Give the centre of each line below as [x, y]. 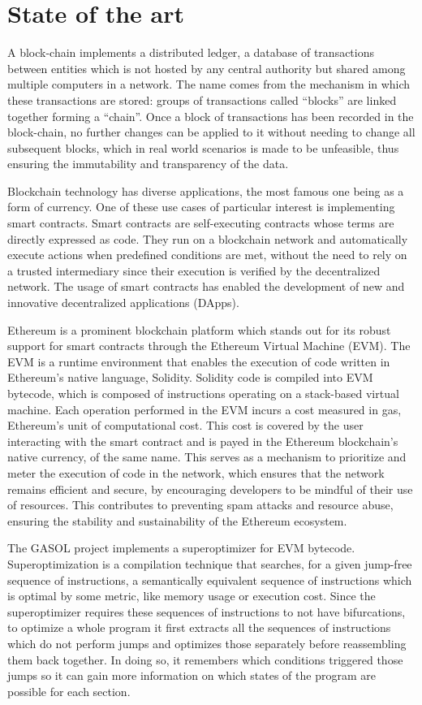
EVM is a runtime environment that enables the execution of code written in [199, 361]
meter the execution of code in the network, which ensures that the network [196, 472]
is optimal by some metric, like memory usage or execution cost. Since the [192, 596]
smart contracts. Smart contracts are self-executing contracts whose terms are [201, 223]
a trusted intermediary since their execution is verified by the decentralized [194, 270]
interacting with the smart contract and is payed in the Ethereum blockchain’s [203, 441]
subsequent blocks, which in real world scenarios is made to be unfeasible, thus [203, 147]
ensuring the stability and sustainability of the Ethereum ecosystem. [177, 520]
